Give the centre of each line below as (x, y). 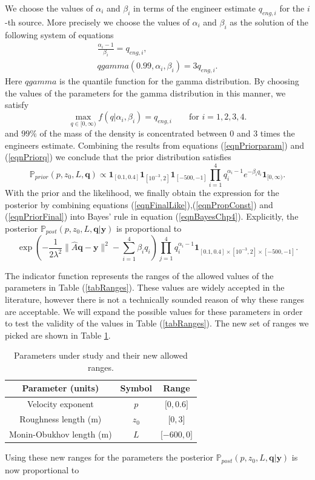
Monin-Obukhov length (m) (61, 434)
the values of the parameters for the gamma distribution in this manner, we (145, 93)
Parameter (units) (61, 388)
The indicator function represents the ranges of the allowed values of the (139, 275)
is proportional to (149, 228)
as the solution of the (269, 22)
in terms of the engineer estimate (195, 8)
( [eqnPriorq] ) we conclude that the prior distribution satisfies (118, 157)
